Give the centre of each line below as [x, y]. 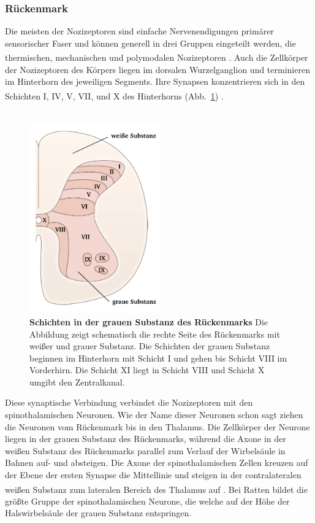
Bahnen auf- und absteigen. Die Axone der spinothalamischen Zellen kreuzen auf [157, 463]
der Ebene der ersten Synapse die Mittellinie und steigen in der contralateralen [153, 475]
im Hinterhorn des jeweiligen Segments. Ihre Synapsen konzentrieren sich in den [155, 81]
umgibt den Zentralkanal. [77, 382]
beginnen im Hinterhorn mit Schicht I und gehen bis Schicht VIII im [158, 358]
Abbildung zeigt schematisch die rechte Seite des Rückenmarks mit [155, 334]
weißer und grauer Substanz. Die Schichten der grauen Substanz [150, 346]
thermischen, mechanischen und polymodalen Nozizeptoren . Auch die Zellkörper [157, 57]
